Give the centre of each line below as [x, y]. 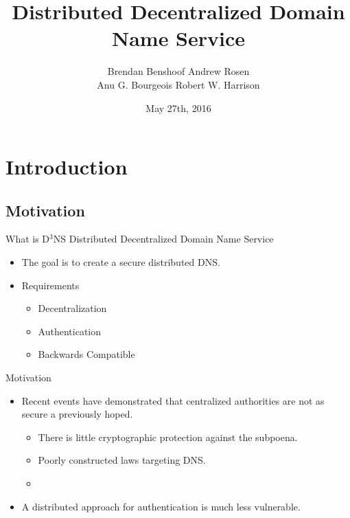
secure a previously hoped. [77, 414]
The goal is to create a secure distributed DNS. [121, 262]
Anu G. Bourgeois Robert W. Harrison [178, 84]
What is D [28, 239]
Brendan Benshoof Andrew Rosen [178, 71]
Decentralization [72, 308]
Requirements [50, 285]
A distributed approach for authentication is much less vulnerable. [161, 506]
